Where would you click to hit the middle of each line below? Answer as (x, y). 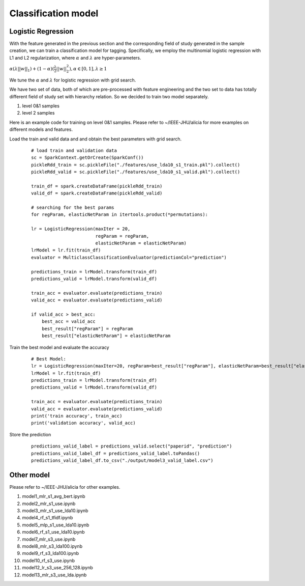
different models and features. (41, 129)
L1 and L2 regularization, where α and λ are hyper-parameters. (75, 58)
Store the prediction (30, 434)
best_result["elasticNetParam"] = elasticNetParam (106, 336)
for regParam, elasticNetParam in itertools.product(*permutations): (120, 215)
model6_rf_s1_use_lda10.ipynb (53, 532)
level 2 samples (38, 113)
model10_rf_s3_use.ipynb (49, 561)
